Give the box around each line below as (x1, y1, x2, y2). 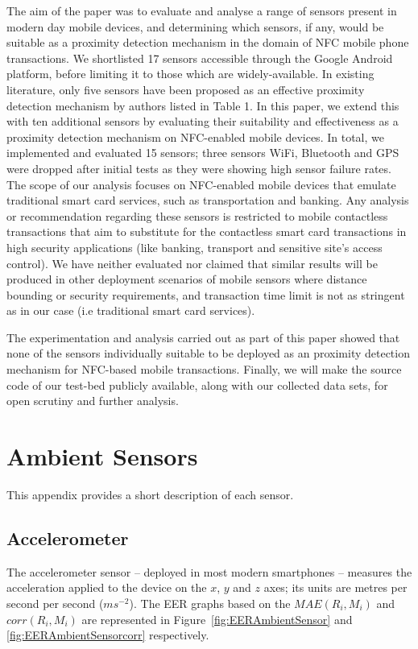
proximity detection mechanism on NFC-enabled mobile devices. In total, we (6, 128, 384, 145)
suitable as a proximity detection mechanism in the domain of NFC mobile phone (6, 34, 409, 51)
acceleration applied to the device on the (6, 579, 207, 596)
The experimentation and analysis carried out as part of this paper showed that (6, 329, 400, 345)
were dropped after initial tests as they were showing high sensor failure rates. (6, 159, 391, 176)
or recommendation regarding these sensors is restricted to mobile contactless (6, 207, 388, 224)
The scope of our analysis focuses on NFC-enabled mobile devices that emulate (6, 176, 396, 192)
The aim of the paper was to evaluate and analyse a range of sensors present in (6, 2, 397, 19)
